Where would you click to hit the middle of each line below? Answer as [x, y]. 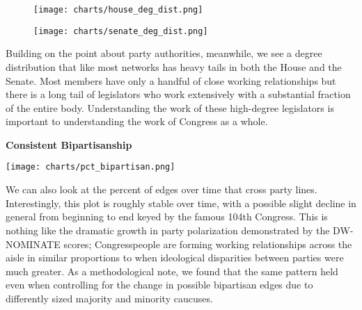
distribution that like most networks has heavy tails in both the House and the [174, 66]
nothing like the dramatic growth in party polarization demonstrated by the [168, 230]
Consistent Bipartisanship [69, 144]
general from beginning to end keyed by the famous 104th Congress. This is [167, 217]
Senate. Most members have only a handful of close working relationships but [171, 80]
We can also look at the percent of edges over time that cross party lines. [162, 189]
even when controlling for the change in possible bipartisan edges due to [159, 285]
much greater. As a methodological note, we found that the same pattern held [172, 271]
